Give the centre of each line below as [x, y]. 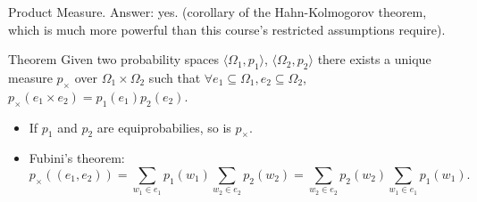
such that [175, 77]
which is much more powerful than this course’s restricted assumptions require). [227, 29]
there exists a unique [374, 59]
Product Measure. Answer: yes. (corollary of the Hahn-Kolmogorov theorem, [218, 12]
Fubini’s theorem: [77, 158]
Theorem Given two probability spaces [113, 59]
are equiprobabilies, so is [164, 127]
